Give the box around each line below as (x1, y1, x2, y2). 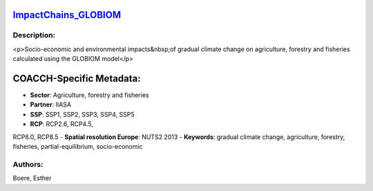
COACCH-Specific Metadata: (12, 73, 141, 84)
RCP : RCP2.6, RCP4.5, (30, 120, 93, 128)
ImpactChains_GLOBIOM (12, 9, 121, 21)
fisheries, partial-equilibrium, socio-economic (12, 143, 143, 151)
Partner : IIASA (30, 100, 72, 109)
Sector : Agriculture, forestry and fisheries (30, 91, 149, 100)
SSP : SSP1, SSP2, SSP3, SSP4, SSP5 (30, 110, 135, 118)
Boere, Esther (12, 174, 52, 183)
